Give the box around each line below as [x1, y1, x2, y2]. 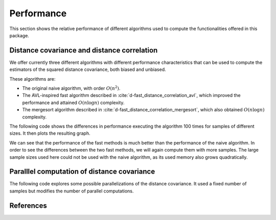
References [9, 201, 47, 210]
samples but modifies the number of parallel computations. [9, 188, 134, 194]
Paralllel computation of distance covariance [9, 167, 155, 176]
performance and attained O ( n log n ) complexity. [22, 100, 125, 106]
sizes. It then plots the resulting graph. [9, 130, 90, 136]
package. [9, 32, 29, 38]
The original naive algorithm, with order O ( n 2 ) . [22, 85, 121, 91]
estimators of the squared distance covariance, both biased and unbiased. [9, 66, 166, 72]
